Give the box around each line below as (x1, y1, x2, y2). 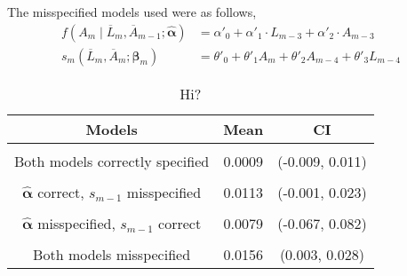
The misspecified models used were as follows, (7, 3, 257, 20)
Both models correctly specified (14, 150, 210, 171)
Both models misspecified (33, 243, 191, 264)
